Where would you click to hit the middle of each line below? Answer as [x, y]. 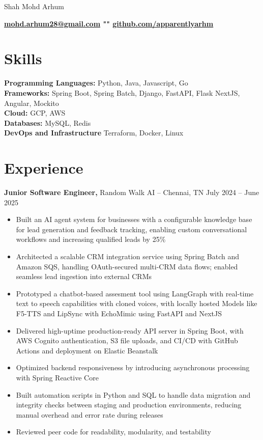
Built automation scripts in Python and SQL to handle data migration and [133, 394]
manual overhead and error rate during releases [90, 414]
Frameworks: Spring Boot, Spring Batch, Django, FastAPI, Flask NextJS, [122, 92]
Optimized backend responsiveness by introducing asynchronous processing [133, 367]
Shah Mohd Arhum [34, 6]
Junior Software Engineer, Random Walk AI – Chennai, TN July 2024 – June [132, 192]
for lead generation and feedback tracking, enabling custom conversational [131, 229]
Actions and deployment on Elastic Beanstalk [87, 350]
